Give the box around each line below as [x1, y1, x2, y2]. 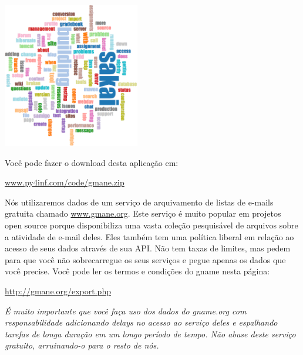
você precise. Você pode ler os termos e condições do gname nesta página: [5, 265, 270, 277]
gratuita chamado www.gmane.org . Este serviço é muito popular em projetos [5, 207, 281, 220]
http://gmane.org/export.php [5, 284, 111, 297]
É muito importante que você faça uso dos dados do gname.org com [5, 304, 247, 317]
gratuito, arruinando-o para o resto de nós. [5, 339, 159, 351]
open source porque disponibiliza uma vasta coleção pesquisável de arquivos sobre [5, 218, 298, 231]
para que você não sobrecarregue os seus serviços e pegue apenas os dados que [5, 253, 286, 266]
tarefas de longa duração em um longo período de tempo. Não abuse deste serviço [5, 327, 296, 340]
